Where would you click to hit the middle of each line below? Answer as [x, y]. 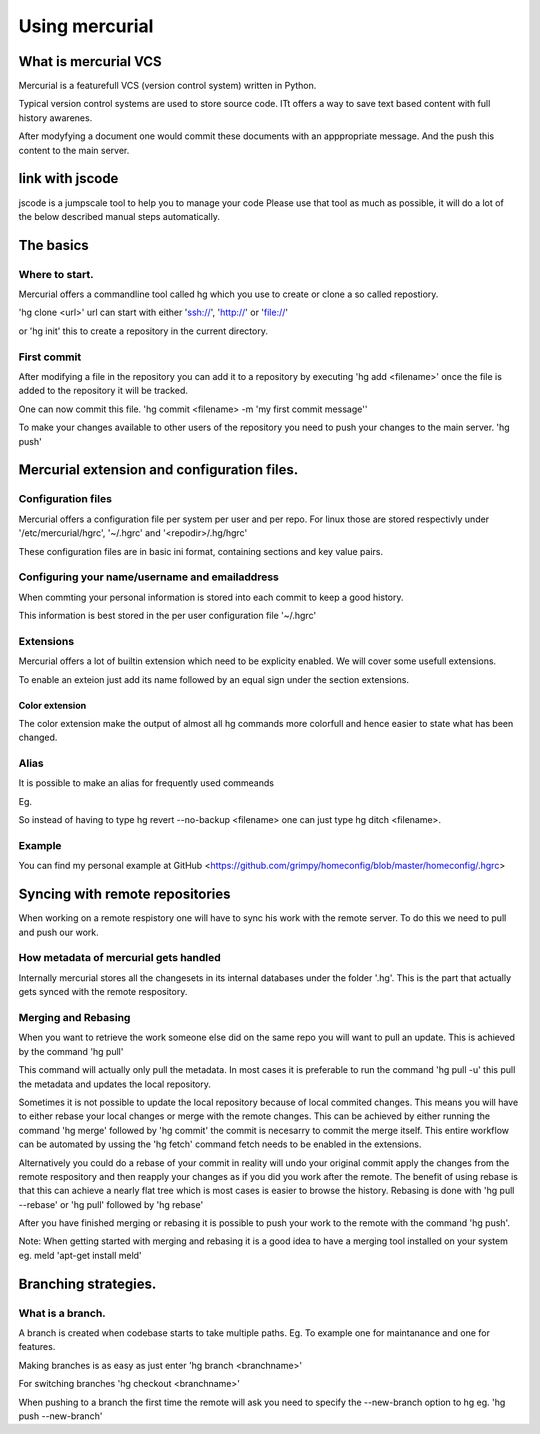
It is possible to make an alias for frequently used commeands [146, 783]
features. [37, 1347]
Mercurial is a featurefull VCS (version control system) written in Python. [167, 86]
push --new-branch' [60, 1416]
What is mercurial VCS [90, 61]
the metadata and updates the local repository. [115, 1084]
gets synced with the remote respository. [103, 992]
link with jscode [68, 178]
